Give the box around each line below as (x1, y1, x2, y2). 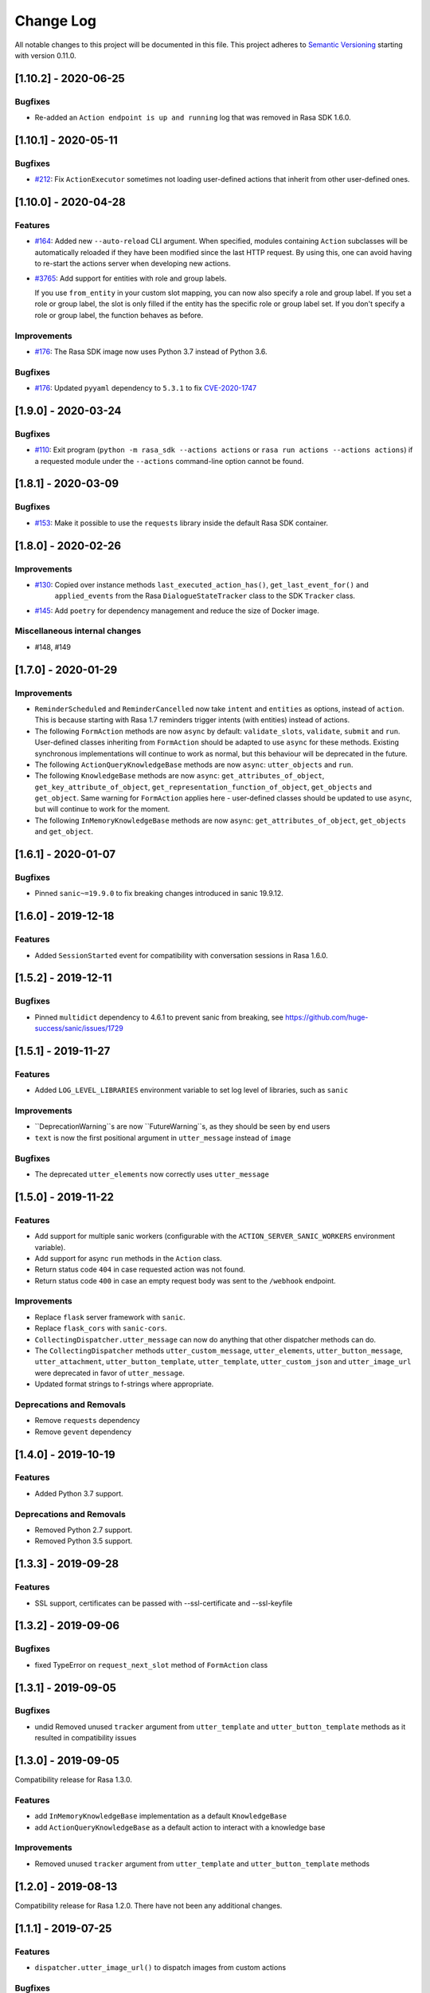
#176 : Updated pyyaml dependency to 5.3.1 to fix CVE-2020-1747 (34, 383, 257, 393)
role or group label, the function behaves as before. (34, 310, 204, 320)
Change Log (14, 12, 97, 29)
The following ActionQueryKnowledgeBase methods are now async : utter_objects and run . (34, 760, 354, 769)
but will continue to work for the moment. (34, 804, 170, 814)
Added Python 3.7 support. (34, 1488, 123, 1498)
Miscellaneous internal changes (14, 626, 142, 637)
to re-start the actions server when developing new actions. (34, 259, 231, 269)
